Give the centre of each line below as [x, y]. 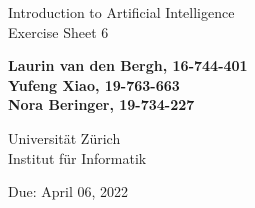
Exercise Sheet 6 [58, 31]
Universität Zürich [64, 137]
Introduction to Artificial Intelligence [121, 12]
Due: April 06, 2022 [68, 191]
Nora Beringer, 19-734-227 [101, 104]
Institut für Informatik [77, 157]
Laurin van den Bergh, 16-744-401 [128, 65]
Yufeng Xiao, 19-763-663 [94, 84]
